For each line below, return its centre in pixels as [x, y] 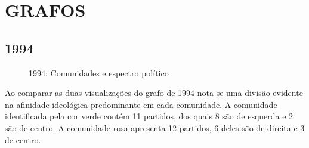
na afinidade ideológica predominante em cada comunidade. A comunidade [141, 104]
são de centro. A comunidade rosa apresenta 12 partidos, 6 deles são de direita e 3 [155, 127]
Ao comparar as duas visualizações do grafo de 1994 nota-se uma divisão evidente [154, 93]
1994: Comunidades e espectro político [99, 73]
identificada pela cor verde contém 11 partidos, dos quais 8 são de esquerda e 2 [149, 116]
